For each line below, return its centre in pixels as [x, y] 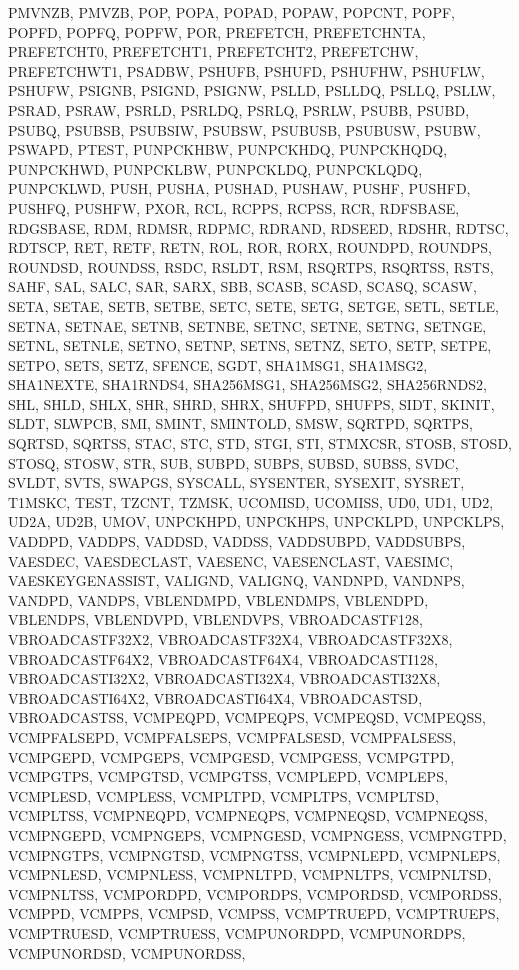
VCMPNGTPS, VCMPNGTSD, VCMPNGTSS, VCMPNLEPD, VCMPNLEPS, [254, 854]
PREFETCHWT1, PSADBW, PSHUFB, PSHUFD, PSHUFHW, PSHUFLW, [246, 70]
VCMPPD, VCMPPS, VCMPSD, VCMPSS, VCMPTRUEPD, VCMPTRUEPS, [254, 913]
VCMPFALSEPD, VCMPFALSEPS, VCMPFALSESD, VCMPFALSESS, [232, 736]
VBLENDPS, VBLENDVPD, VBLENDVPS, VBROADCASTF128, [215, 619]
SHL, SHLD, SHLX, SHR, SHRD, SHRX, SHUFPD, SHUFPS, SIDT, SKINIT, [251, 403]
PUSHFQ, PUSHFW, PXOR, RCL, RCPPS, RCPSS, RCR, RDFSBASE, [234, 207]
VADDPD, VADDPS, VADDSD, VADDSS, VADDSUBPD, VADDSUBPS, [237, 541]
